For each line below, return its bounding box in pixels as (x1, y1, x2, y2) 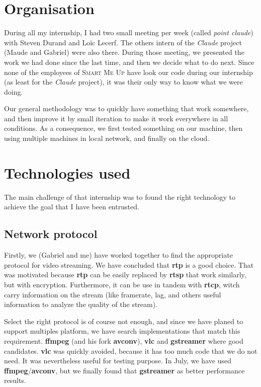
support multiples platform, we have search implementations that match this (4, 326, 240, 336)
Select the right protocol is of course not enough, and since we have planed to (4, 316, 243, 326)
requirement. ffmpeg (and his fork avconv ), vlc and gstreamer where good (4, 335, 243, 346)
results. (4, 375, 26, 385)
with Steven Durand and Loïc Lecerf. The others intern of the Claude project (4, 37, 242, 47)
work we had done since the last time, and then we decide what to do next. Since (4, 56, 254, 67)
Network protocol (4, 226, 98, 242)
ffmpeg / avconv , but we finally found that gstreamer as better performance (4, 365, 245, 375)
